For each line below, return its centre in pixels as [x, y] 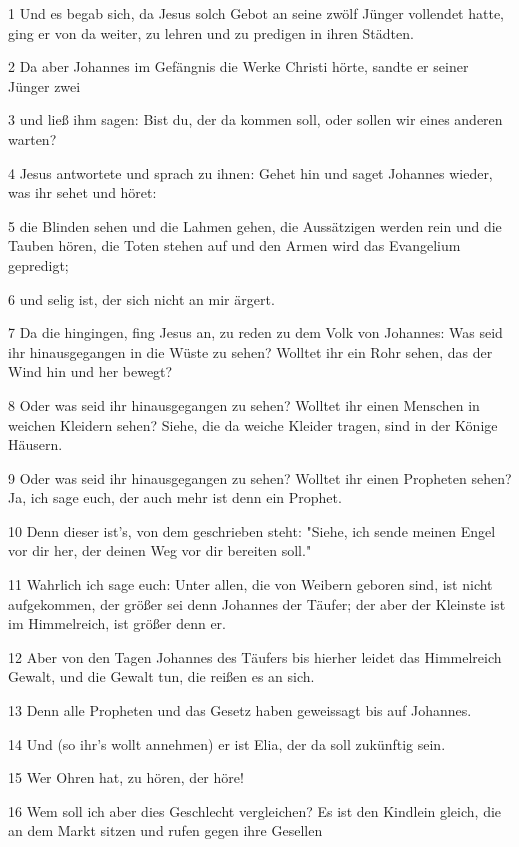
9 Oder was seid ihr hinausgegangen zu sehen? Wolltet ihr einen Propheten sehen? [260, 477]
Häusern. [35, 444]
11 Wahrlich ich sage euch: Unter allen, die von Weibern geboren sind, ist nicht [250, 584]
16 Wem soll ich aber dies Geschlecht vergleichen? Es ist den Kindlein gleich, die [255, 810]
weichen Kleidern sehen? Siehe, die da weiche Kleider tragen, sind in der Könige [253, 424]
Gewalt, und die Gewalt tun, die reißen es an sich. [161, 676]
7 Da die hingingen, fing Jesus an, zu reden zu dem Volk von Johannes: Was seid [255, 332]
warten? [32, 138]
